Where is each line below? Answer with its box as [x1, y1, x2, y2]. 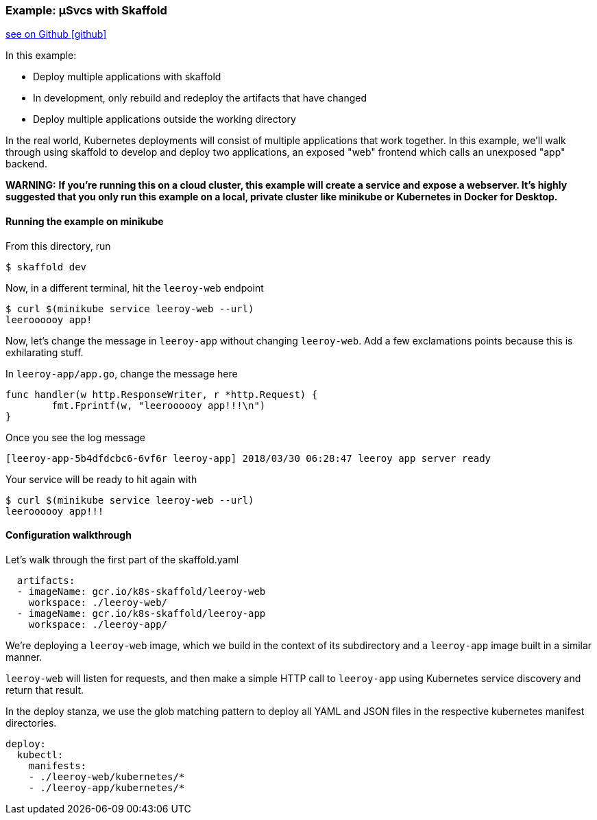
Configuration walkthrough [5, 529, 132, 541]
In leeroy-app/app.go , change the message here [5, 367, 238, 379]
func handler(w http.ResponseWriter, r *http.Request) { [5, 388, 318, 400]
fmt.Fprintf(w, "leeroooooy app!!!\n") [51, 399, 266, 411]
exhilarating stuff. [5, 346, 84, 358]
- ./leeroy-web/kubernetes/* [28, 771, 185, 782]
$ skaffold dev [5, 261, 87, 272]
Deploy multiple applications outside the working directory [33, 113, 296, 126]
